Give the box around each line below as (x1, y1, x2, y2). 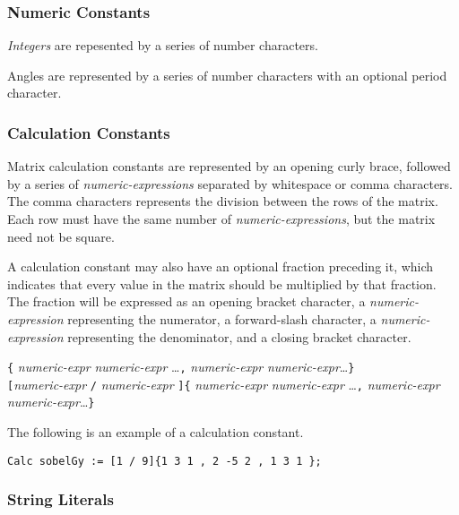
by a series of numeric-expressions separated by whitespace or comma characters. (7, 174, 454, 193)
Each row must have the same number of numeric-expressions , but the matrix (7, 210, 436, 227)
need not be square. (7, 227, 115, 245)
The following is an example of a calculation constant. (7, 423, 304, 442)
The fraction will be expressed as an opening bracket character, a (7, 292, 366, 311)
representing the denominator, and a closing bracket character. (67, 327, 411, 346)
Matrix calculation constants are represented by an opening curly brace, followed (7, 157, 451, 176)
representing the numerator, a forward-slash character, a (67, 309, 377, 328)
